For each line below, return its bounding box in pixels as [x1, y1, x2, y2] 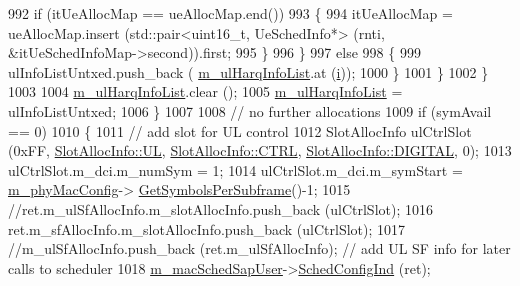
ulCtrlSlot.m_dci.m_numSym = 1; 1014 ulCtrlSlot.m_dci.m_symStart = [8, 159, 463, 180]
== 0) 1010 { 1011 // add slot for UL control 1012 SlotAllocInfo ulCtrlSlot [8, 120, 472, 141]
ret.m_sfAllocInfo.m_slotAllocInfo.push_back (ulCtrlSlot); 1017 [8, 218, 406, 239]
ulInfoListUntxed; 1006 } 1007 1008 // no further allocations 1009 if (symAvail [8, 100, 492, 121]
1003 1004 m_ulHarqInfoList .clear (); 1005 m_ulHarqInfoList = [8, 81, 403, 102]
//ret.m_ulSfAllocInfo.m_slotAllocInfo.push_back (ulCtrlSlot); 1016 [8, 198, 433, 219]
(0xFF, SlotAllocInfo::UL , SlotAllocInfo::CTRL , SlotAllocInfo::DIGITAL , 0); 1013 [8, 140, 512, 161]
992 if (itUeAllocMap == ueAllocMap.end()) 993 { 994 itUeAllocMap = [8, 3, 453, 23]
